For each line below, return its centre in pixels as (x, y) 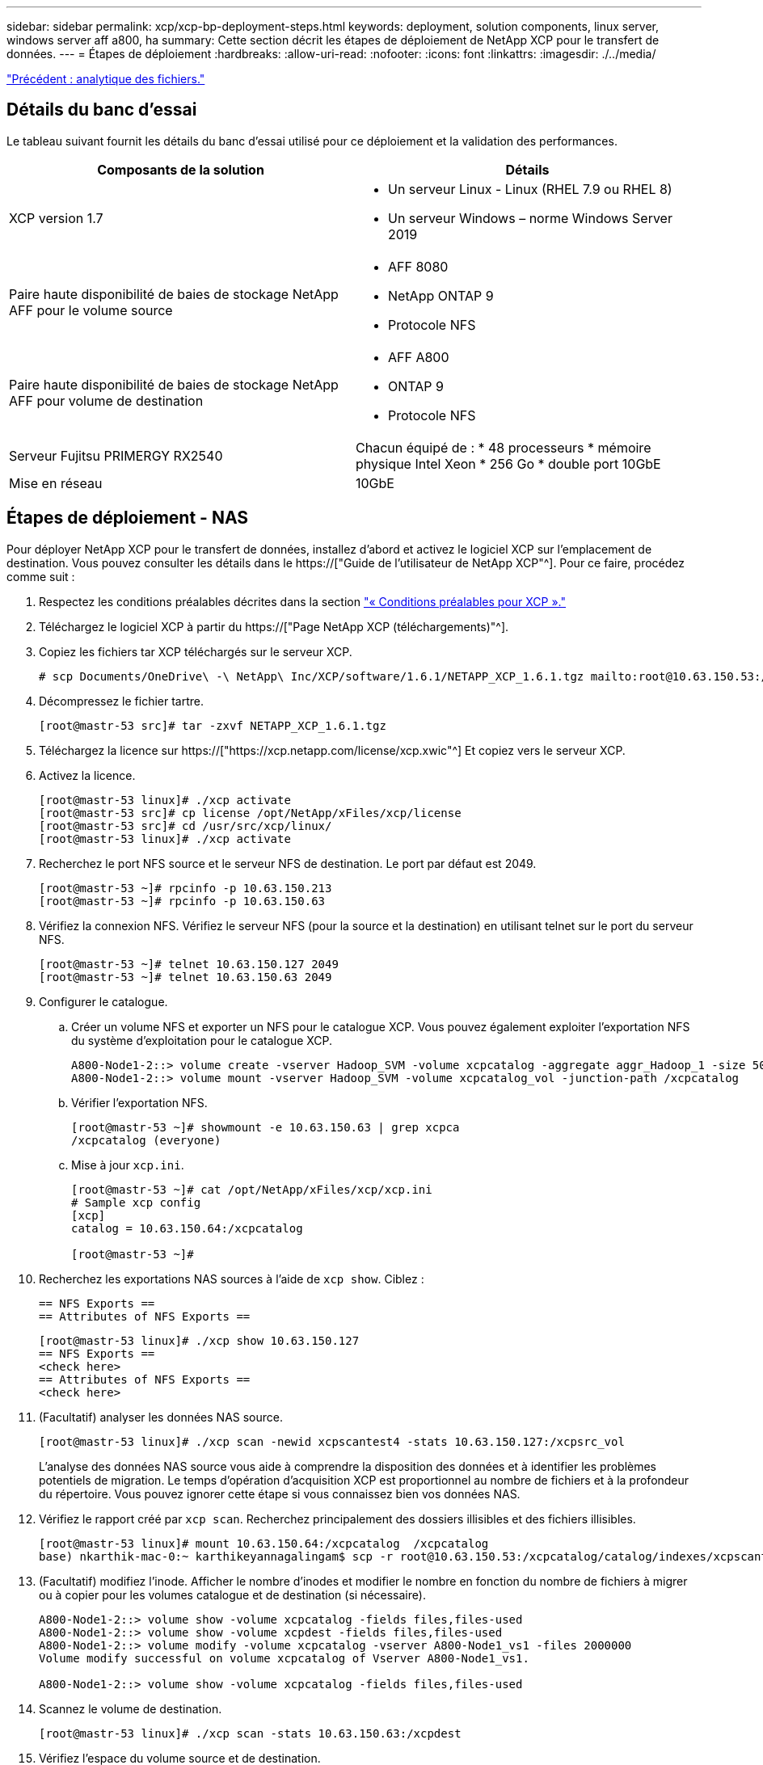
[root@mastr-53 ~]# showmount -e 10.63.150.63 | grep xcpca (266, 1127)
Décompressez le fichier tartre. (122, 701)
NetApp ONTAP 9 (441, 295)
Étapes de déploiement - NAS (128, 518)
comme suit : (41, 576)
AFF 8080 (418, 266)
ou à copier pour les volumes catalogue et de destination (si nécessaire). (232, 1594)
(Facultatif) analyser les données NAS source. (161, 1417)
